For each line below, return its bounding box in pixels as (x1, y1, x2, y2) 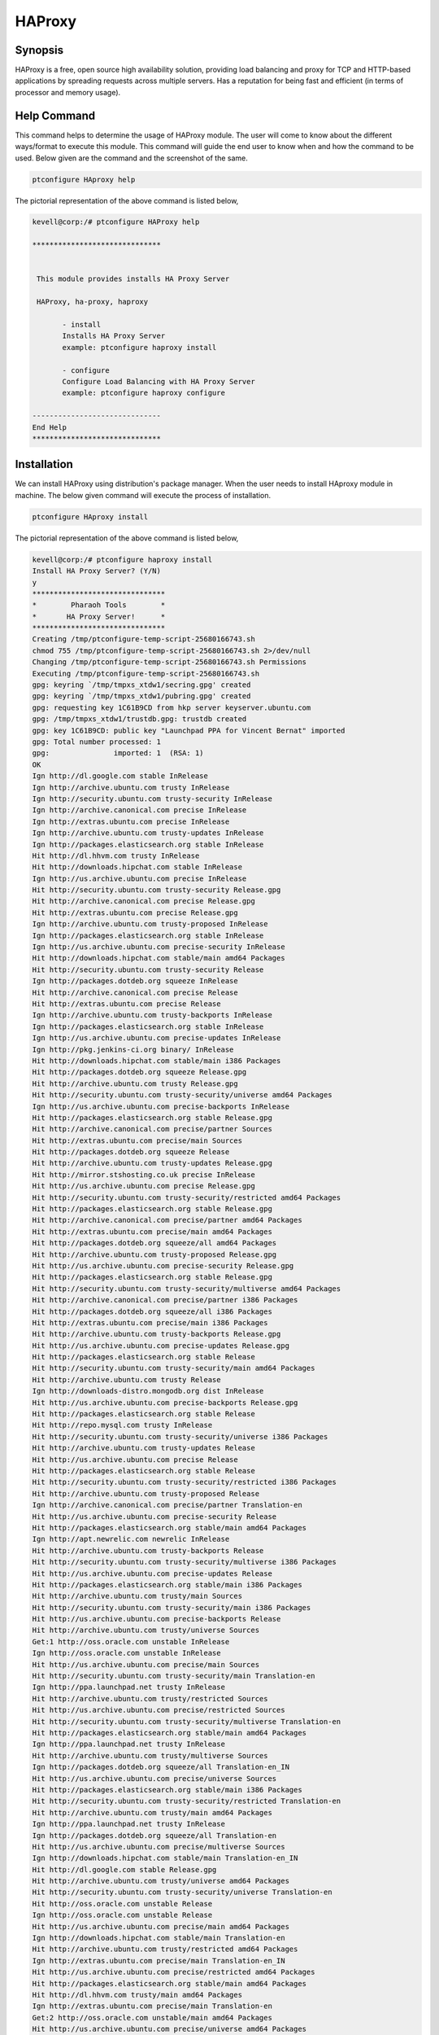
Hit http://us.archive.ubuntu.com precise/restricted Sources (32, 1705, 285, 1715)
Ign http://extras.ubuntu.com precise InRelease (32, 816, 230, 826)
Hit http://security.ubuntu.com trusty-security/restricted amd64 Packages (32, 1193, 341, 1202)
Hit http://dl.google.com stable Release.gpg (32, 1865, 217, 1874)
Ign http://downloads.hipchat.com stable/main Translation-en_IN (32, 1853, 298, 1863)
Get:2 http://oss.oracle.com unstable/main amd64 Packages (32, 2013, 272, 2022)
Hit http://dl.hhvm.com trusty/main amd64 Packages (32, 1990, 243, 1999)
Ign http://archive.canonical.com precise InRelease (32, 806, 247, 815)
